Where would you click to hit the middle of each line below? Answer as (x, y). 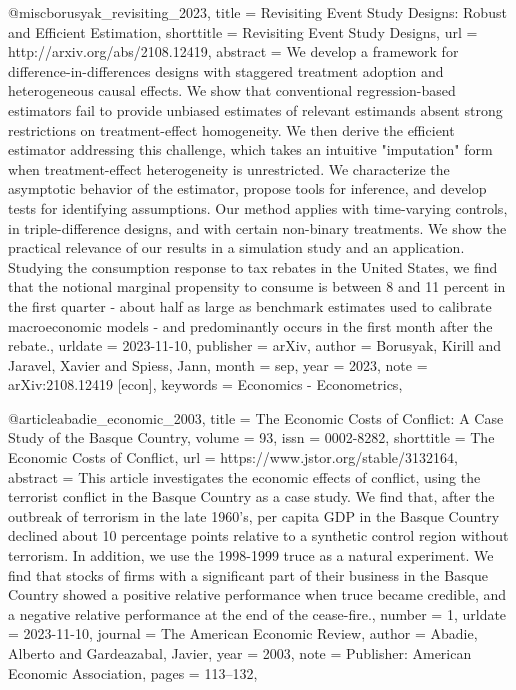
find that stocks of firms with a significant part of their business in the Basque (248, 574)
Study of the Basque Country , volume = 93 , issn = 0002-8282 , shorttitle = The (251, 437)
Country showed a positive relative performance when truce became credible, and (257, 594)
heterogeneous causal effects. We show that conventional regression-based (232, 90)
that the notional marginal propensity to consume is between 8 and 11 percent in (257, 286)
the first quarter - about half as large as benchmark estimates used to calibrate (250, 305)
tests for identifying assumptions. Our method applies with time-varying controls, (258, 207)
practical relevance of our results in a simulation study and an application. (236, 247)
